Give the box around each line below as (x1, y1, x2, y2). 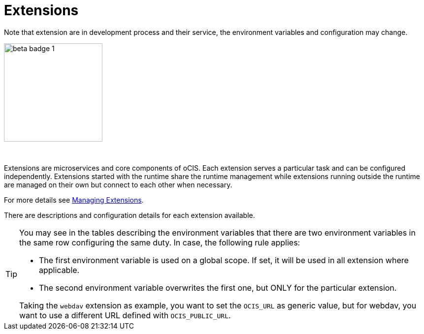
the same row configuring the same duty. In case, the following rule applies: (19, 237, 300, 247)
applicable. (39, 265, 80, 275)
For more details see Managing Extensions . (4, 195, 144, 204)
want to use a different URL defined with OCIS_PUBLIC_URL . (19, 310, 231, 320)
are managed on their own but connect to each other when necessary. (4, 180, 232, 189)
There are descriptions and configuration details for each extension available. (4, 211, 255, 219)
